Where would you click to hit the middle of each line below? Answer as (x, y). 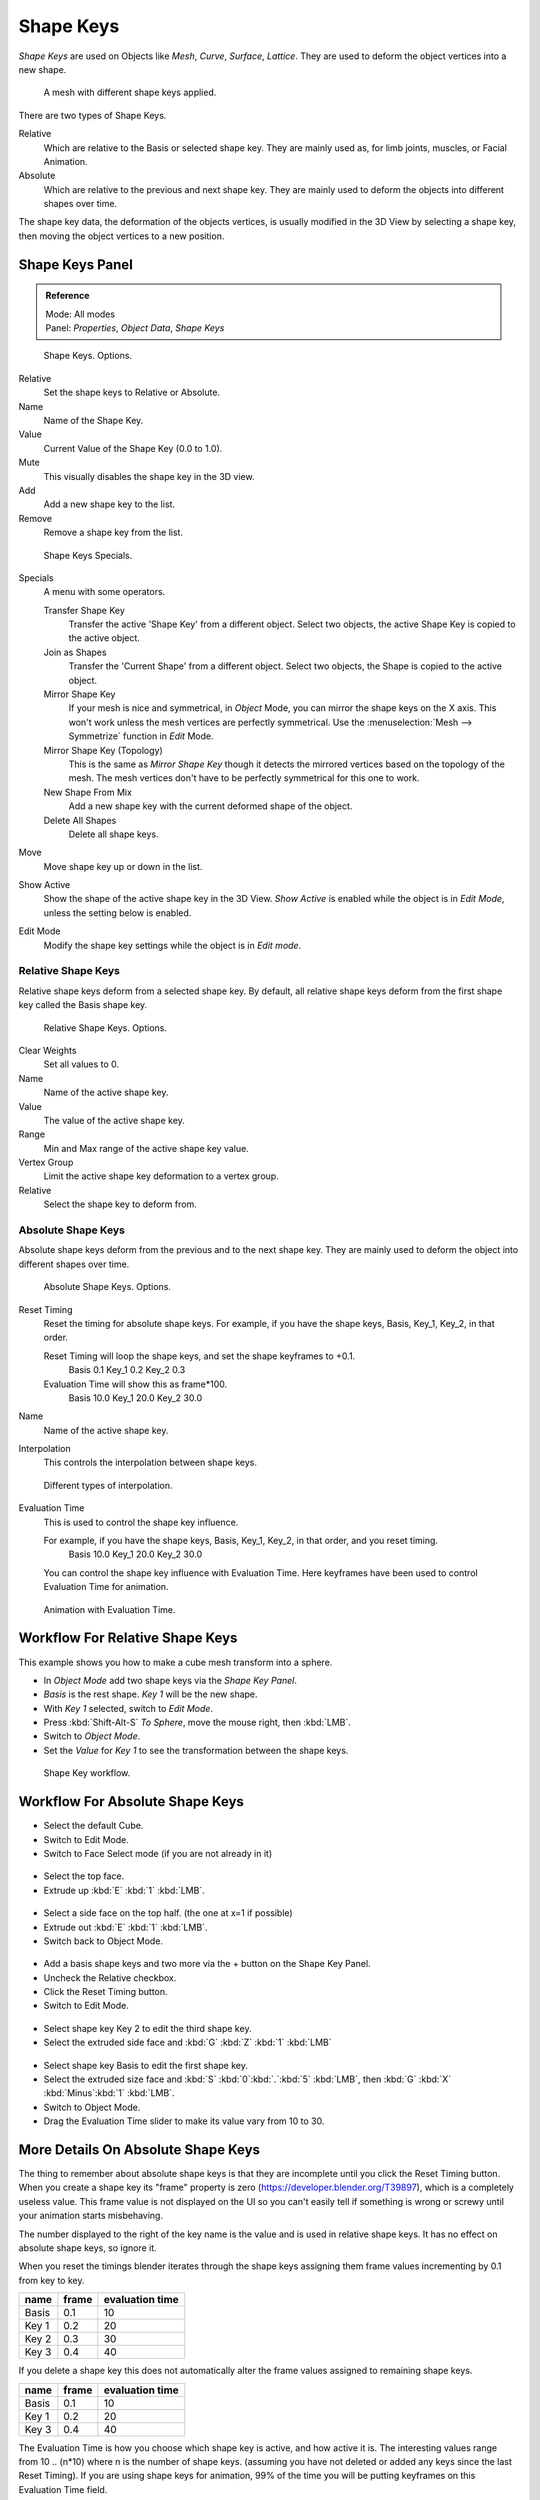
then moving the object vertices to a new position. (121, 236)
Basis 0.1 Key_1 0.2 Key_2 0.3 (127, 1370)
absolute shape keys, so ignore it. (87, 2248)
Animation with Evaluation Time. (109, 1609)
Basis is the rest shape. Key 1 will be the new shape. (151, 1694)
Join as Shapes (75, 652)
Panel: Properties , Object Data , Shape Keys (135, 328)
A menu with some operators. (104, 592)
